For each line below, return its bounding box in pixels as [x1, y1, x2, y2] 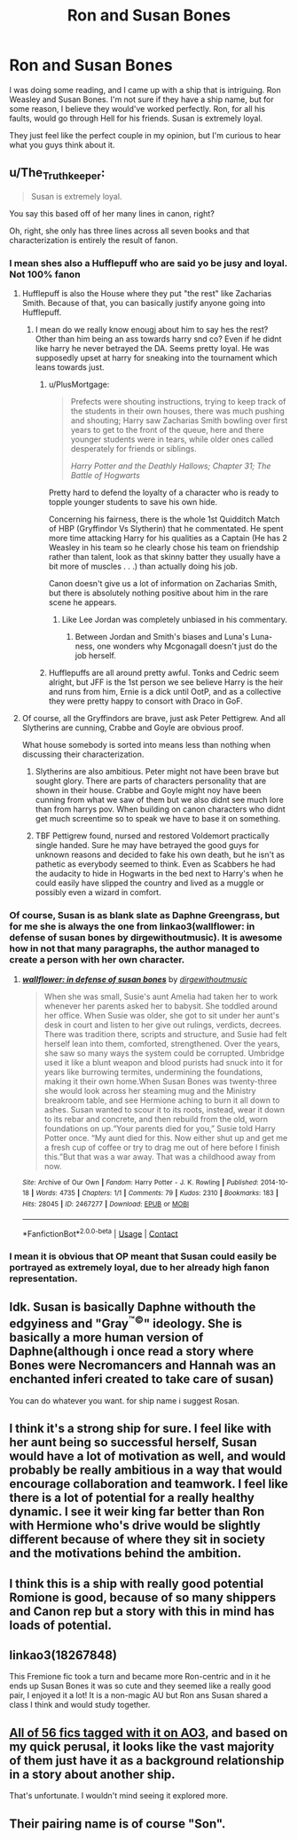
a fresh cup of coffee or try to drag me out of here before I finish [43, 1142, 280, 1152]
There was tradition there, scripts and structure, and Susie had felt [43, 1028, 287, 1039]
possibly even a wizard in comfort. [35, 887, 161, 898]
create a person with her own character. [9, 954, 185, 966]
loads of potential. [9, 1617, 113, 1632]
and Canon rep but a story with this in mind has [9, 1603, 275, 1619]
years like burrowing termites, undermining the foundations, [43, 1066, 263, 1077]
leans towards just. [35, 362, 105, 373]
